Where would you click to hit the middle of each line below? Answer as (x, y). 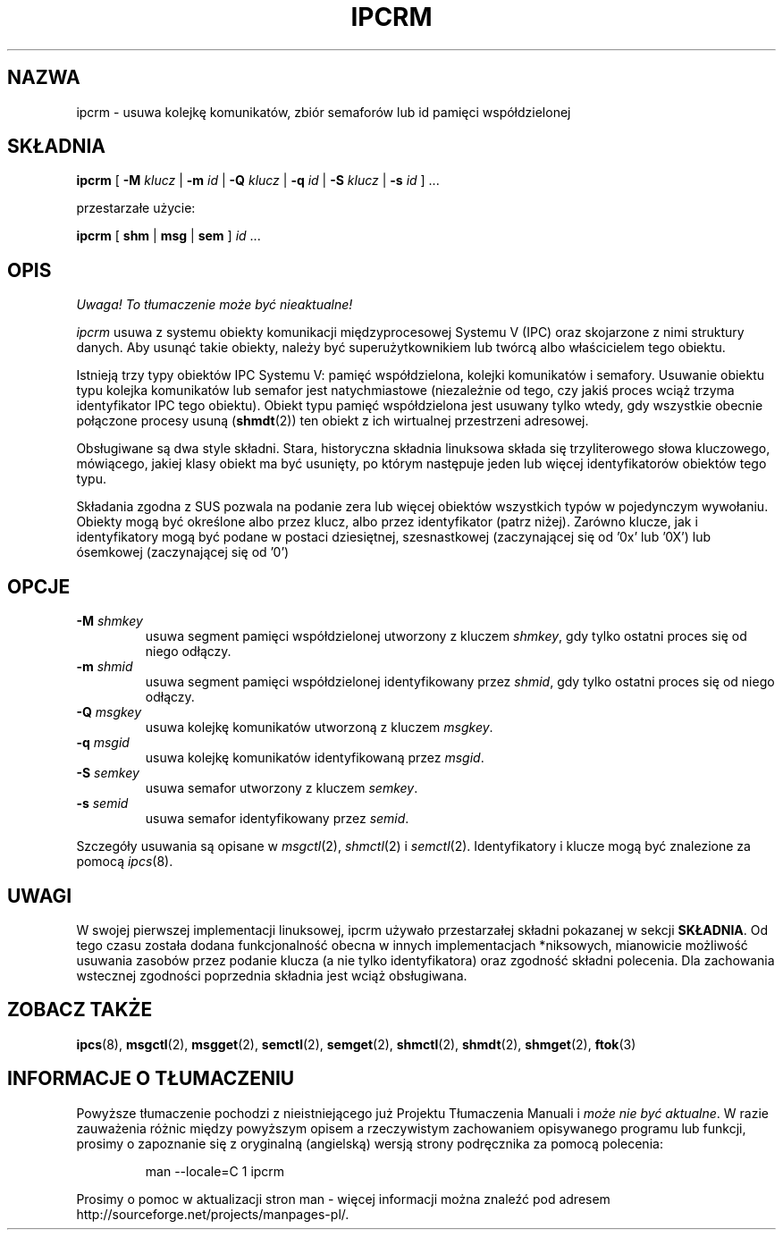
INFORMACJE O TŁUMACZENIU (151, 1079)
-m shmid (105, 667)
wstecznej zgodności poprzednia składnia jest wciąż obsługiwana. (272, 975)
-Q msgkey (109, 712)
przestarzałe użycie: (136, 208)
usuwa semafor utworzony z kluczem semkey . (282, 788)
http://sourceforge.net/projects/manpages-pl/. (213, 1214)
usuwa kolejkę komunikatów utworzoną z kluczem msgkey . (319, 728)
